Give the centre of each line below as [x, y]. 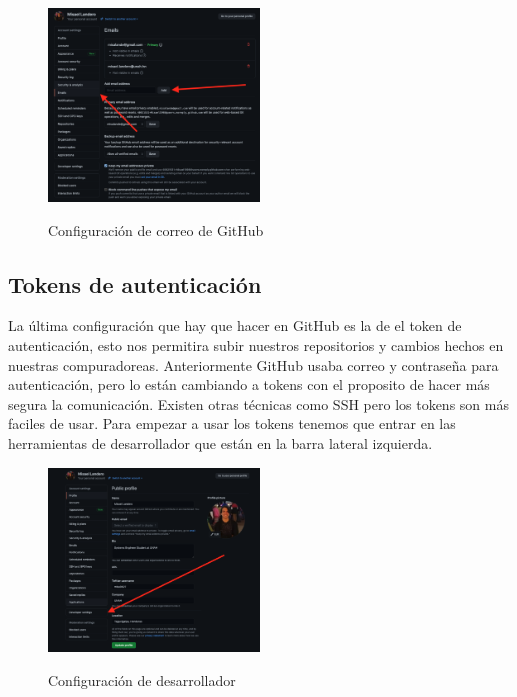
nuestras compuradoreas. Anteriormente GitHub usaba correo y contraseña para [253, 364]
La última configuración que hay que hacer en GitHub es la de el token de [235, 325]
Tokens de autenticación [135, 283]
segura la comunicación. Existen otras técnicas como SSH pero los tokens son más [258, 403]
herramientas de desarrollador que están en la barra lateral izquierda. [220, 442]
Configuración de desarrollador [142, 679]
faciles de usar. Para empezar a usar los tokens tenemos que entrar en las [232, 423]
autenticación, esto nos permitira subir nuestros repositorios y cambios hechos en [256, 344]
